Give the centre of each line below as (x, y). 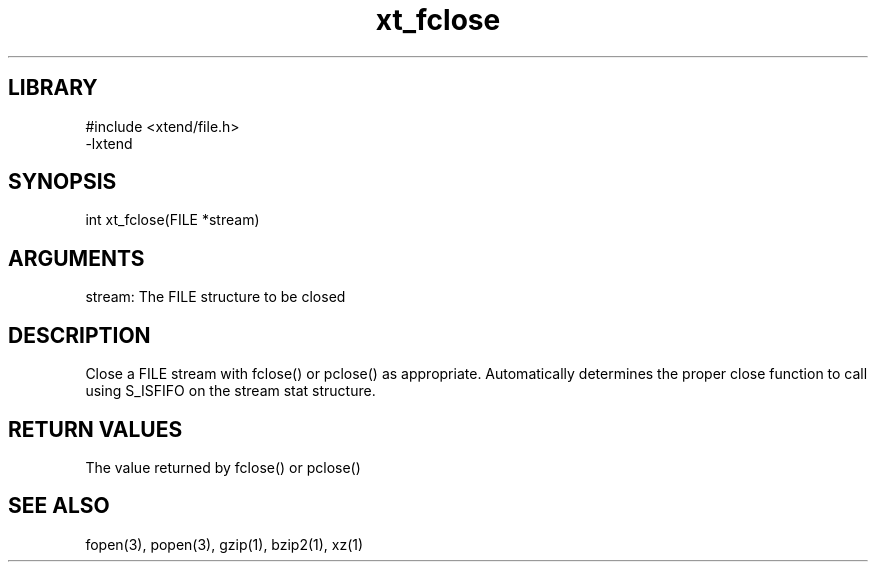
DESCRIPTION (79, 335)
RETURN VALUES (95, 429)
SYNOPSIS (62, 182)
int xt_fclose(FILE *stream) (172, 220)
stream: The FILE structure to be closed (215, 297)
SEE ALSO (59, 506)
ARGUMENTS (76, 258)
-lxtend (109, 143)
